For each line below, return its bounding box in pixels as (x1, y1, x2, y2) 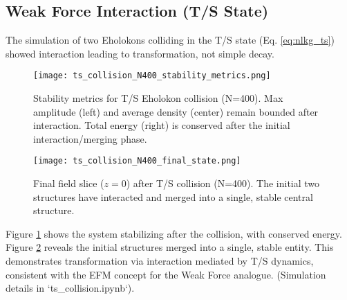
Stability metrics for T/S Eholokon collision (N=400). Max (33, 91, 283, 105)
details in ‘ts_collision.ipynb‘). (6, 281, 135, 295)
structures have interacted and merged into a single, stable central (33, 189, 313, 204)
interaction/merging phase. (33, 131, 147, 145)
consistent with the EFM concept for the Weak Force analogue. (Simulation (6, 267, 326, 281)
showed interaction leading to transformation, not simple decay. (6, 46, 274, 60)
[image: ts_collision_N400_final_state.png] (33, 156, 241, 166)
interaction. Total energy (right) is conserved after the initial (33, 118, 290, 132)
